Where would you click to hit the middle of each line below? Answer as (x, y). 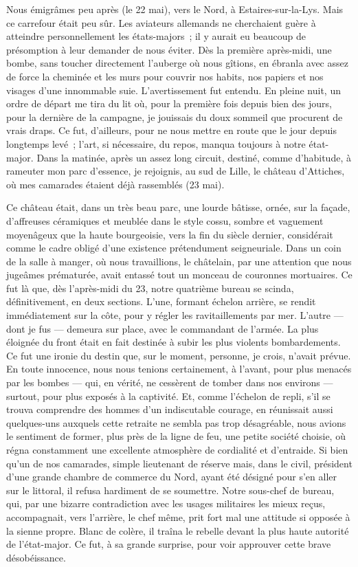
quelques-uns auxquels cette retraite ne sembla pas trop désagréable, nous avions (176, 422)
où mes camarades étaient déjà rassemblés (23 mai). (115, 184)
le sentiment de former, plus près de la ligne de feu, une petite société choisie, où (176, 436)
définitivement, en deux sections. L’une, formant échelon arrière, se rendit (161, 301)
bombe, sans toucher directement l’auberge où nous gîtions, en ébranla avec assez (177, 63)
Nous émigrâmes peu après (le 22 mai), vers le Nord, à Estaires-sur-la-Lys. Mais (175, 9)
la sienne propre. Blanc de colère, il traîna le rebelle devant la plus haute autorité (178, 530)
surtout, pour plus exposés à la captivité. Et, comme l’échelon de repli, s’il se (168, 396)
